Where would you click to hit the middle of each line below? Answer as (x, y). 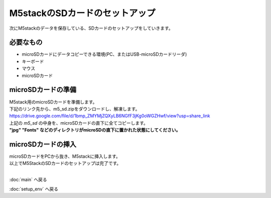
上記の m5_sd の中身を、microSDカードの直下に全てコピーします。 (79, 123)
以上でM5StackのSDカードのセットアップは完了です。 (65, 163)
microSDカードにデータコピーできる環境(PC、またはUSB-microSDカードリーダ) (104, 54)
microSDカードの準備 (43, 90)
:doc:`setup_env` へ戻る (34, 189)
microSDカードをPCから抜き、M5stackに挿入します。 (65, 156)
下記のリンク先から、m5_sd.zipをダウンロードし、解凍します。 (75, 109)
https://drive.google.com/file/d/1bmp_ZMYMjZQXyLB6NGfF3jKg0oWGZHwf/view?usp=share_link (110, 116)
